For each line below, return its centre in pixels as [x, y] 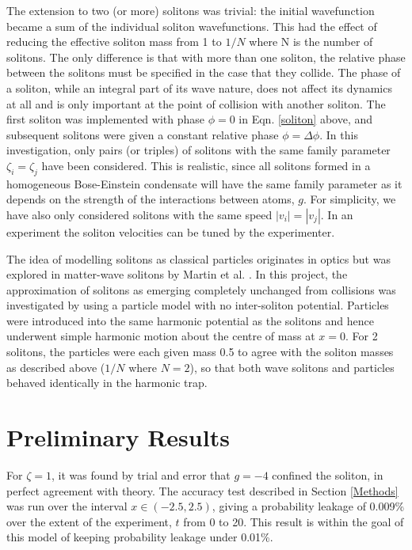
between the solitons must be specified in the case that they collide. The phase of [204, 72]
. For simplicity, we [349, 199]
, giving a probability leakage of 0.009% [308, 506]
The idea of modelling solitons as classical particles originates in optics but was [198, 258]
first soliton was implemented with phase [105, 119]
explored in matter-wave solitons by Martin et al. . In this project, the [177, 274]
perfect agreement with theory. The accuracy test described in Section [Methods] [202, 490]
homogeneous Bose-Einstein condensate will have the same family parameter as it [204, 183]
